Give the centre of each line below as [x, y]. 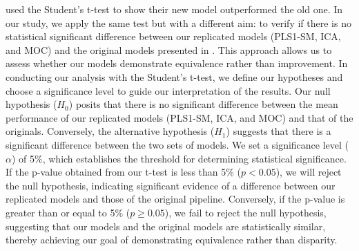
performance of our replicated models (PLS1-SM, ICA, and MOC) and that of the [179, 117]
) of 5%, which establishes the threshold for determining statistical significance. [179, 158]
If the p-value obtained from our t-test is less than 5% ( [124, 172]
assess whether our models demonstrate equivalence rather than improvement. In [177, 63]
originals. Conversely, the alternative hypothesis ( [110, 131]
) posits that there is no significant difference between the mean [203, 104]
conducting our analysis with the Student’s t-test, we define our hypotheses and [174, 76]
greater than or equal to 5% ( [68, 212]
